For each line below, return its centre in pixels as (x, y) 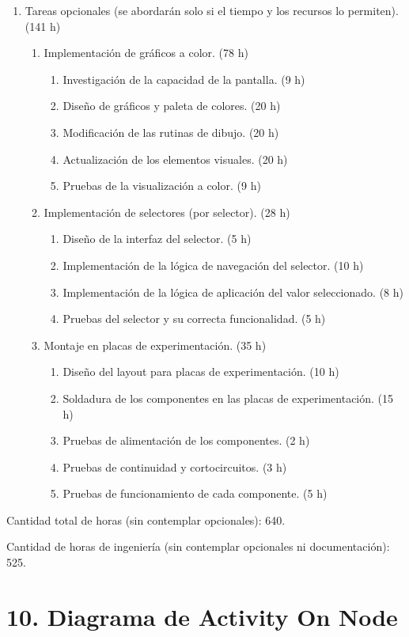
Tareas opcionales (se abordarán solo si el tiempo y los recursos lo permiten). (212, 10)
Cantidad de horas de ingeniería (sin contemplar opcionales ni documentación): (198, 546)
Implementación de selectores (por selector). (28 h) (167, 212)
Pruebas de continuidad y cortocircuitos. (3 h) (175, 466)
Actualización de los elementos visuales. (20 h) (175, 159)
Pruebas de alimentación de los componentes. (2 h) (186, 440)
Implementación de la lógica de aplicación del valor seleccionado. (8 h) (233, 292)
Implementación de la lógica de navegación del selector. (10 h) (213, 265)
